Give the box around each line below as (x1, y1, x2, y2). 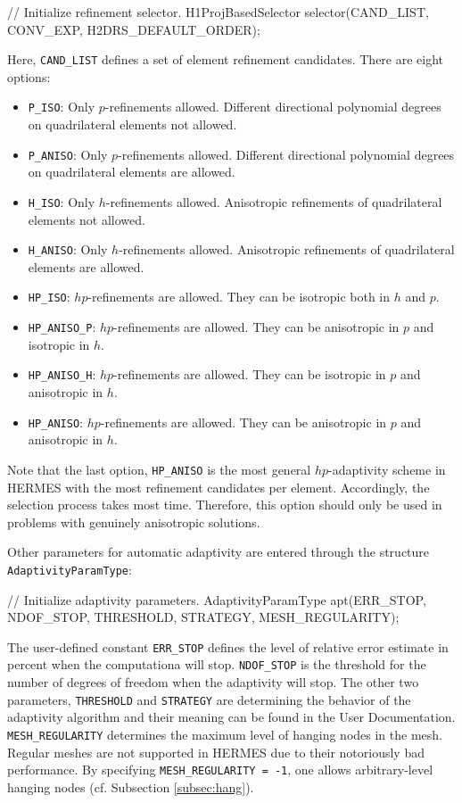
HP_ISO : (28, 287, 70, 306)
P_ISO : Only (28, 97, 95, 116)
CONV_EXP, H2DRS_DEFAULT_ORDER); (7, 20, 260, 38)
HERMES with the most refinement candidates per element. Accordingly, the (7, 477, 430, 496)
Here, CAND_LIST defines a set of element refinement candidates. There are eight (7, 50, 444, 69)
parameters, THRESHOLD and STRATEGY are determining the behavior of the (7, 690, 411, 708)
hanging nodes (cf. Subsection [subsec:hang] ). (7, 777, 254, 796)
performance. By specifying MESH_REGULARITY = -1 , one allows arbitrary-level (7, 760, 433, 779)
